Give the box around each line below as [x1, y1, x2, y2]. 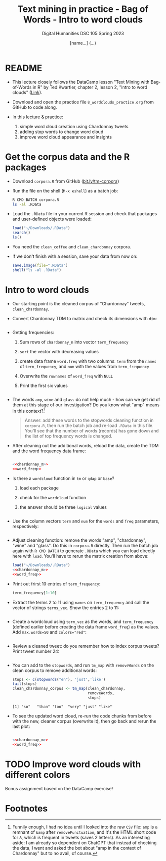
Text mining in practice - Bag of [17, 3, 149, 15]
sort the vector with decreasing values [19, 348, 99, 354]
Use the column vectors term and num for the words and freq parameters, [12, 518, 160, 524]
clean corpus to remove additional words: [12, 667, 97, 673]
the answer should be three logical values [19, 504, 107, 510]
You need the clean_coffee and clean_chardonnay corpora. [12, 244, 131, 249]
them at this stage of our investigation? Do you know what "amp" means [12, 402, 160, 408]
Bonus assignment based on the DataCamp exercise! [5, 785, 113, 791]
